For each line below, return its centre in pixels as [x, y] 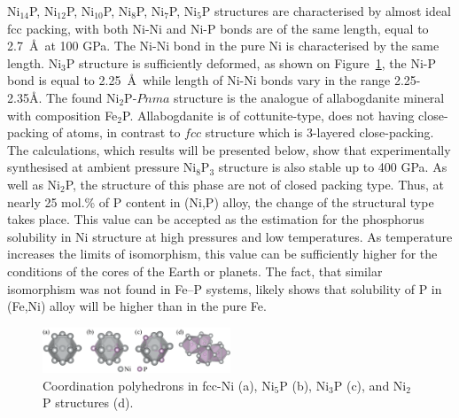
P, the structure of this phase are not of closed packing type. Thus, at [254, 184]
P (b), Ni [304, 385]
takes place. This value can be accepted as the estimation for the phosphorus [216, 219]
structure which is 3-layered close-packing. [319, 132]
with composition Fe [62, 115]
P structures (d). [88, 403]
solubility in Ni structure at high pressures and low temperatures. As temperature [230, 236]
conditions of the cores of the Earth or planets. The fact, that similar [195, 271]
